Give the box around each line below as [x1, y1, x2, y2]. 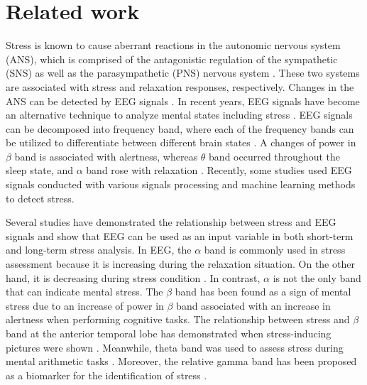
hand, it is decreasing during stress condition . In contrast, [6, 270, 261, 285]
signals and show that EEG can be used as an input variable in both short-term [6, 228, 354, 243]
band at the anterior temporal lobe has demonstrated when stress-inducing [6, 326, 332, 340]
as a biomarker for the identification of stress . [6, 367, 207, 382]
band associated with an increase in [176, 298, 331, 313]
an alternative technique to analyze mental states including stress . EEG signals [6, 107, 353, 122]
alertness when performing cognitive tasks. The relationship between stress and [6, 312, 350, 327]
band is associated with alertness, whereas [14, 148, 198, 163]
